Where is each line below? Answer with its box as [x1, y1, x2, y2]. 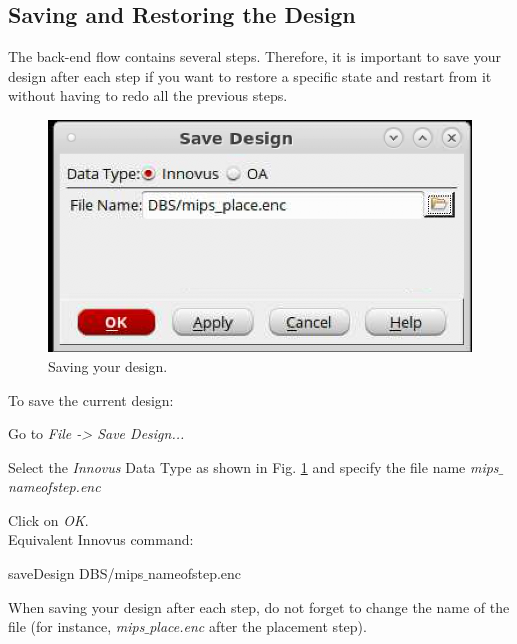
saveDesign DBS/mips [8, 563, 144, 584]
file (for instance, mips [8, 616, 145, 637]
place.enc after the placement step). [149, 616, 367, 637]
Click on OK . [8, 509, 89, 530]
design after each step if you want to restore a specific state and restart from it [8, 65, 492, 86]
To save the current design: [8, 389, 174, 410]
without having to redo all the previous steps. [8, 85, 288, 106]
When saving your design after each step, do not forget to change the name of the [8, 596, 510, 617]
